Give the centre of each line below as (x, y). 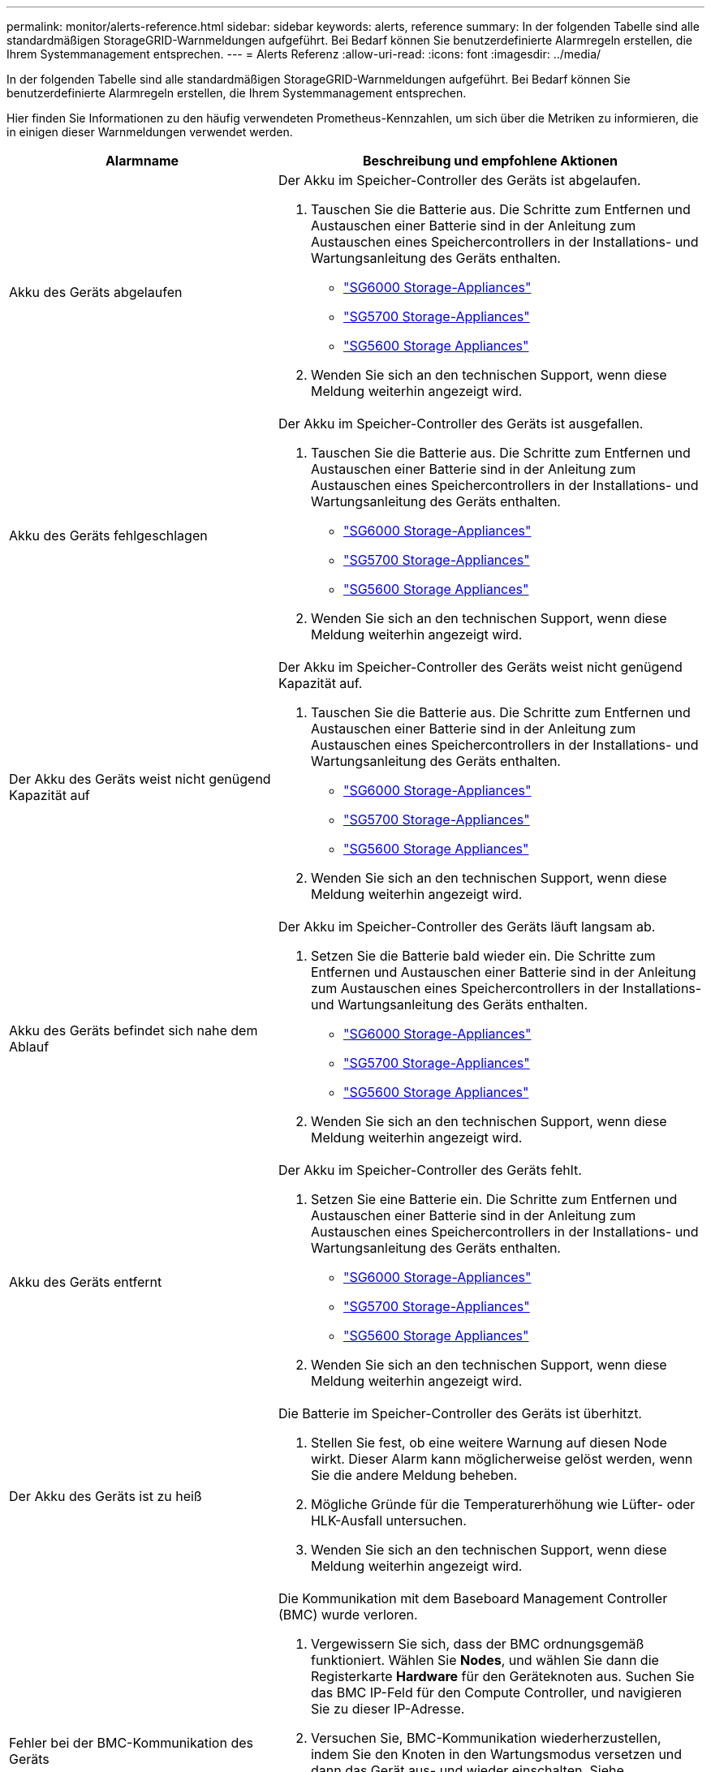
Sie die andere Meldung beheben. (414, 1475)
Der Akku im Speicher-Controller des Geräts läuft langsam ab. (467, 927)
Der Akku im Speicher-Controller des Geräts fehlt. (430, 1170)
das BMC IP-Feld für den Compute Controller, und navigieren (496, 1692)
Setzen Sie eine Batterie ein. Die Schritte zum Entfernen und (494, 1199)
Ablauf (29, 1047)
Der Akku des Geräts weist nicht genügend (140, 779)
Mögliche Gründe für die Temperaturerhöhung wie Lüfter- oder (503, 1504)
